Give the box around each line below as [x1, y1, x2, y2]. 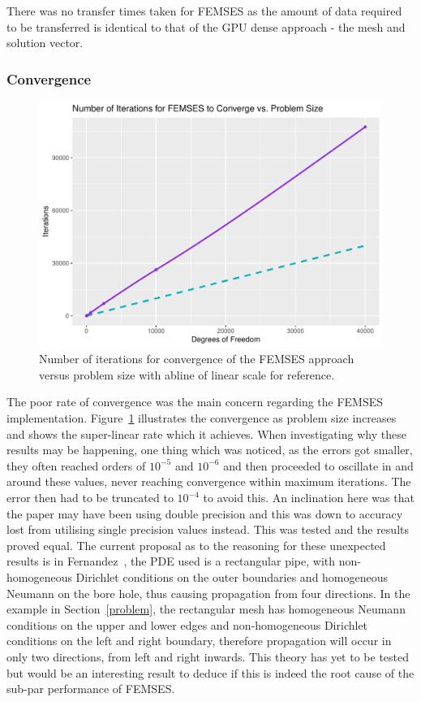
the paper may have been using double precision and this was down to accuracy [6, 505, 403, 522]
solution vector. [6, 34, 84, 51]
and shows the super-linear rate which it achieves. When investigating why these [6, 425, 406, 442]
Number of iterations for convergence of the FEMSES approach [39, 350, 354, 367]
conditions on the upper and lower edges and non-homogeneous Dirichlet [6, 616, 368, 633]
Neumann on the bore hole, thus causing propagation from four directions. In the [6, 584, 410, 601]
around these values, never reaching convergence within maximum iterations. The [6, 473, 411, 490]
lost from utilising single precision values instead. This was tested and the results [6, 521, 409, 538]
